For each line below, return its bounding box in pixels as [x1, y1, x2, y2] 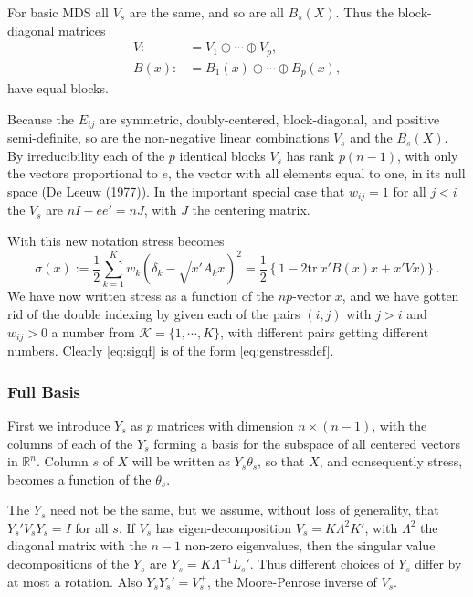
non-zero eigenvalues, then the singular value [184, 536, 436, 555]
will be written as [131, 452, 230, 471]
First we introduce [7, 415, 110, 434]
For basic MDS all [7, 3, 109, 21]
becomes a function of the [7, 469, 152, 488]
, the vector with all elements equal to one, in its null [167, 164, 466, 183]
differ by [415, 554, 462, 573]
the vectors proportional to [7, 164, 158, 183]
